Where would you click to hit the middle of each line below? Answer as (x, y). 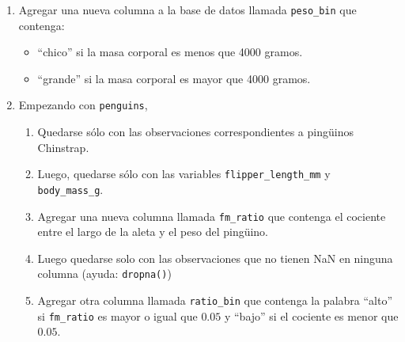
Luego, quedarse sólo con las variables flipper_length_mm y (184, 174)
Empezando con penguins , (83, 105)
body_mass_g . (70, 189)
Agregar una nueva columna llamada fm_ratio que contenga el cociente (212, 216)
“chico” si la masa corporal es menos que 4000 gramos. (170, 52)
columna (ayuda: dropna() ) (104, 274)
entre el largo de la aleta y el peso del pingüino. (153, 232)
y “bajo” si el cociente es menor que (311, 315)
